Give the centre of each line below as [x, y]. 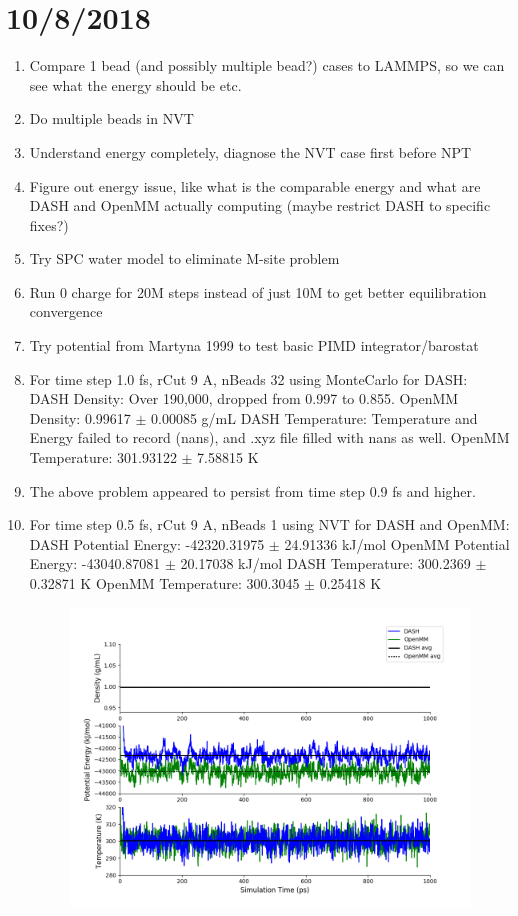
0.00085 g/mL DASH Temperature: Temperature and [314, 417]
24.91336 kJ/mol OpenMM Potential [397, 543]
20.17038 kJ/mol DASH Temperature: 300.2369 [325, 563]
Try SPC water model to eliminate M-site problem [184, 258]
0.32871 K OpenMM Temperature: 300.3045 [164, 583]
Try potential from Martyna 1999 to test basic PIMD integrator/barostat [254, 345]
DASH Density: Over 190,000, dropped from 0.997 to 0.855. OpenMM [244, 398]
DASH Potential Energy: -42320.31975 [147, 543]
